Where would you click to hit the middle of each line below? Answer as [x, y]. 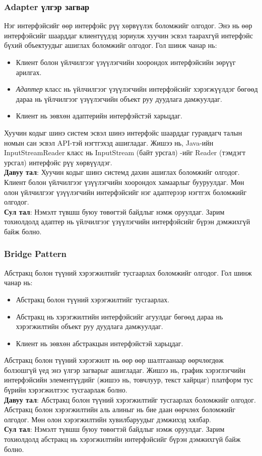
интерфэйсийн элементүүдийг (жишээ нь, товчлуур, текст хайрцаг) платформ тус [129, 380]
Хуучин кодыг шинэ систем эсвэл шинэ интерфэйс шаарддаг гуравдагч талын [123, 132]
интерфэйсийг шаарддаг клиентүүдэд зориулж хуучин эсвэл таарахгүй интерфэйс [128, 35]
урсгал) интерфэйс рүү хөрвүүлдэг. [58, 162]
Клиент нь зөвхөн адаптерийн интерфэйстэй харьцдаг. [99, 116]
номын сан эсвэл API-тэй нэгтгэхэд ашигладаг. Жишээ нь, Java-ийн [109, 142]
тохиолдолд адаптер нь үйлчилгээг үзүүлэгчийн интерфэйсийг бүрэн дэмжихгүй [127, 221]
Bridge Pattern [36, 254]
